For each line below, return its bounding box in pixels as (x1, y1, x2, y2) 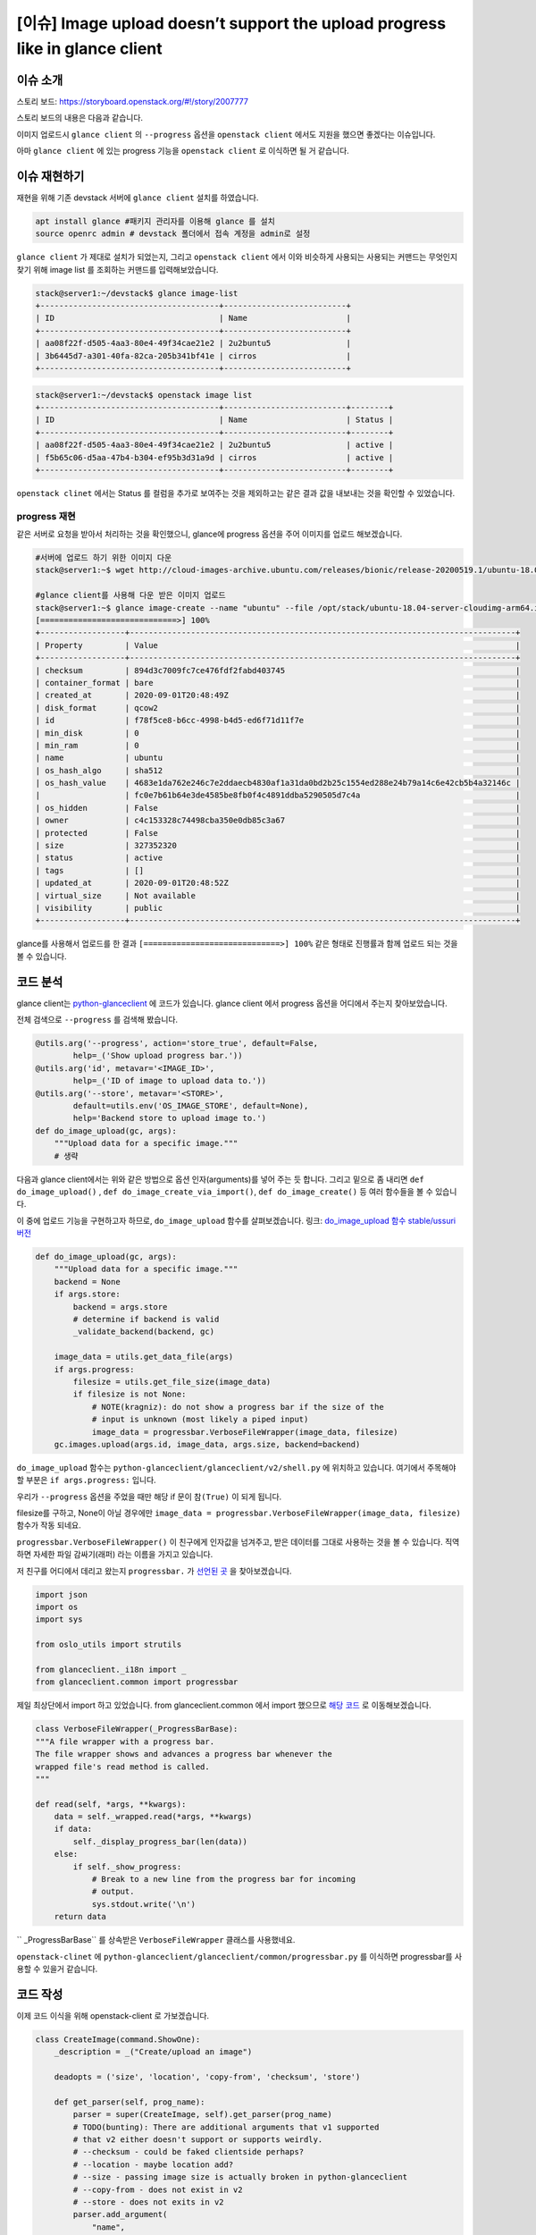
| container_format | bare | (35, 678, 521, 687)
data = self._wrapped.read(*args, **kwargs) (54, 1811, 253, 1822)
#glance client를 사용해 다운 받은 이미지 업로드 (35, 590, 227, 601)
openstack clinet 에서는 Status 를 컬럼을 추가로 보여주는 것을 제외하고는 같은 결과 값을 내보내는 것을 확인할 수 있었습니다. (16, 487, 456, 498)
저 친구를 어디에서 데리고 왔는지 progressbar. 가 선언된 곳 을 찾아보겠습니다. (16, 1565, 292, 1576)
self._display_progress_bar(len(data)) (72, 1836, 247, 1846)
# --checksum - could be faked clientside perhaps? (72, 2146, 305, 2157)
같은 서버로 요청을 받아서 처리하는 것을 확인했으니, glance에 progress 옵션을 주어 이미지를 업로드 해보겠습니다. (16, 528, 403, 540)
